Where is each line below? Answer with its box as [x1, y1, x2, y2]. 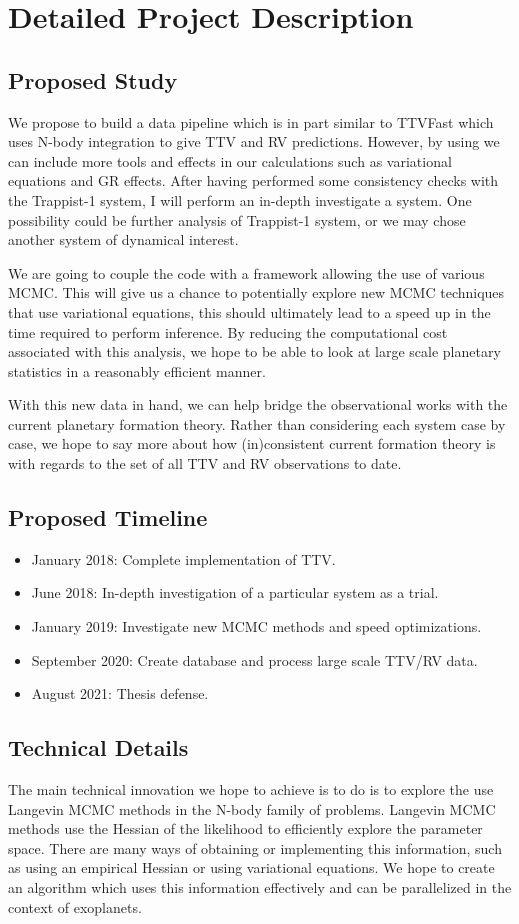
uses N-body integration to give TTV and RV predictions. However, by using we [8, 131, 500, 152]
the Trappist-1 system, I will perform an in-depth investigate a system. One [8, 189, 472, 210]
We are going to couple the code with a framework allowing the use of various [8, 262, 485, 283]
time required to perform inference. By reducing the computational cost [8, 321, 448, 342]
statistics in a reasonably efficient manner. [8, 360, 266, 381]
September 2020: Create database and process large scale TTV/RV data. [31, 649, 478, 670]
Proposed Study [8, 64, 178, 95]
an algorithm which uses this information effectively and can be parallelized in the [8, 877, 512, 898]
